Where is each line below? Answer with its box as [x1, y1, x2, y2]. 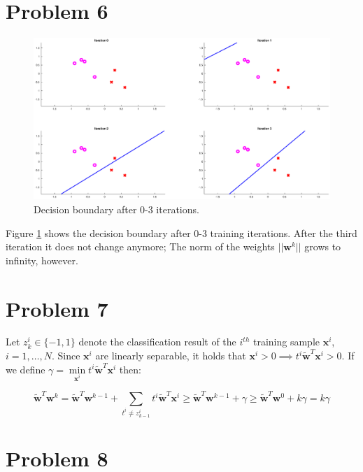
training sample [252, 334, 320, 349]
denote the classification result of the [78, 334, 236, 349]
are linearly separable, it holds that [95, 348, 246, 363]
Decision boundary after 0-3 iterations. [34, 201, 199, 216]
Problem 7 [6, 294, 108, 322]
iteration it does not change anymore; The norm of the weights [6, 239, 275, 254]
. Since [51, 348, 80, 363]
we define [6, 362, 45, 376]
